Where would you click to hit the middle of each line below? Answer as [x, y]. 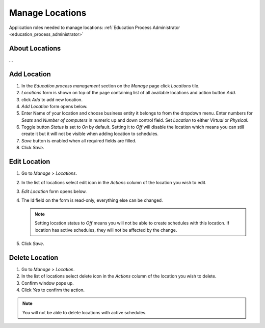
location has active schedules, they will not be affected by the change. [106, 230]
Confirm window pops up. [48, 283]
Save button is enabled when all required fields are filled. [79, 140]
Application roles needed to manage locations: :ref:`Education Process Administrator [94, 27]
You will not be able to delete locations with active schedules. [84, 312]
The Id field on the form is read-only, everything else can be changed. [92, 200]
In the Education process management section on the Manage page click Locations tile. [110, 85]
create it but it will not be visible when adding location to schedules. [90, 134]
